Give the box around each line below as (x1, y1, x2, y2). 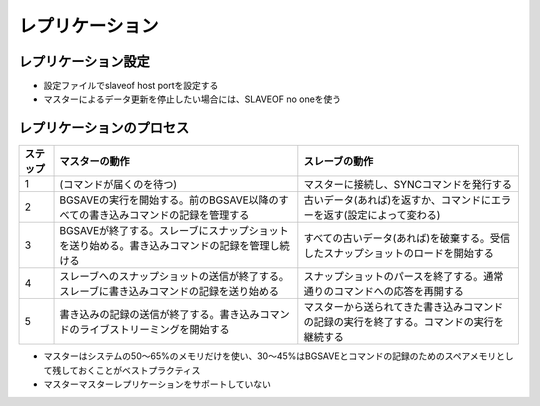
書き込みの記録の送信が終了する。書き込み (59, 308, 260, 322)
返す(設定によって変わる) (323, 208, 441, 222)
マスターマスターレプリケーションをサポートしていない (43, 378, 272, 390)
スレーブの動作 (303, 155, 374, 169)
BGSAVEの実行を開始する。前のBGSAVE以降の (59, 193, 279, 207)
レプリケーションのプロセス (18, 120, 190, 137)
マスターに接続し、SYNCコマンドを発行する (303, 178, 512, 192)
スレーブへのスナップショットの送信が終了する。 (59, 270, 290, 284)
